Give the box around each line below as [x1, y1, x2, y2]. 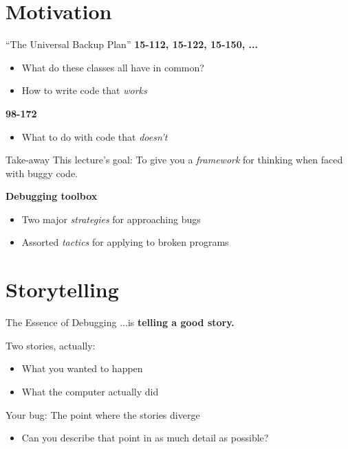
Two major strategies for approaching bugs [21, 211, 201, 226]
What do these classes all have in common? [21, 60, 204, 74]
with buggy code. [6, 165, 78, 180]
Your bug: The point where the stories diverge [6, 407, 200, 422]
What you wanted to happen [21, 361, 143, 376]
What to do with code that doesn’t [21, 129, 168, 143]
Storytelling [6, 275, 119, 303]
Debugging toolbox [6, 189, 98, 203]
